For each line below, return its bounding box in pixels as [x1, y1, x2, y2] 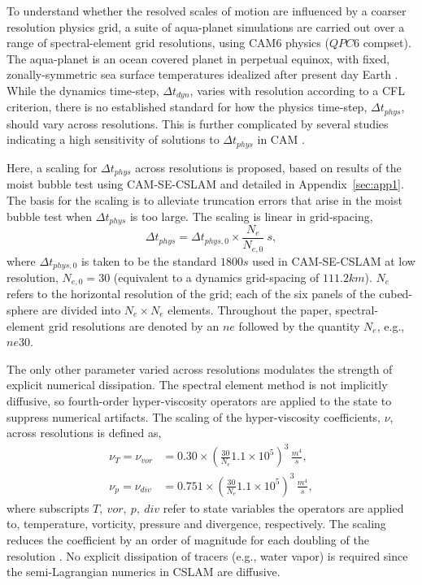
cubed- [379, 285, 413, 302]
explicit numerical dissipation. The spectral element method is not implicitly [7, 376, 388, 393]
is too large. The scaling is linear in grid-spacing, [129, 207, 373, 224]
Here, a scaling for [7, 158, 98, 175]
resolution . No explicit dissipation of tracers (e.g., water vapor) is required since [7, 547, 408, 564]
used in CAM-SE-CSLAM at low [252, 252, 415, 269]
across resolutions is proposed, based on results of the [135, 158, 402, 175]
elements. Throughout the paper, [167, 301, 332, 318]
